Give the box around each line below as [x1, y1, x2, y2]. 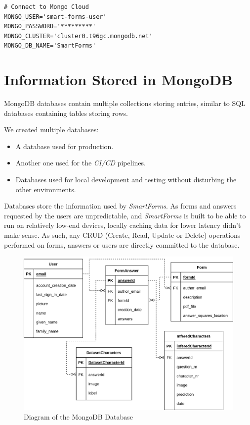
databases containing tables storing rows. [4, 107, 128, 118]
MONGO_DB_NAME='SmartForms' [4, 42, 96, 50]
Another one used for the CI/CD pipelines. [15, 158, 146, 168]
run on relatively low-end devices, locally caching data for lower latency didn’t [4, 220, 241, 230]
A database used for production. [15, 141, 114, 151]
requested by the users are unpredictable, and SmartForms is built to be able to [4, 210, 246, 220]
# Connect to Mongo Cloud [4, 3, 89, 10]
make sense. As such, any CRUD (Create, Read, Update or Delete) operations [4, 230, 241, 240]
